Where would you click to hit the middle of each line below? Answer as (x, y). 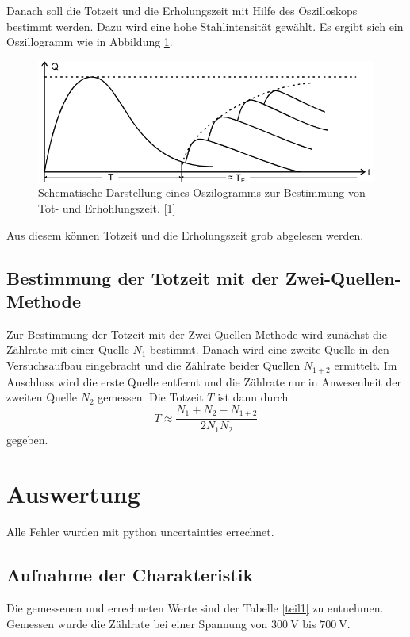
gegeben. (27, 439)
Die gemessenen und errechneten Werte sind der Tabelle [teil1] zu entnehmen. (195, 608)
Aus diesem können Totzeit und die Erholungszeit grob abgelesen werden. (185, 234)
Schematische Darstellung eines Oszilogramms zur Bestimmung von (202, 192)
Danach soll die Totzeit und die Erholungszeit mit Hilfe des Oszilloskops (182, 10)
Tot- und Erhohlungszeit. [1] (107, 208)
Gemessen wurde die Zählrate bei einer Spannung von (137, 623)
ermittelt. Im (366, 365)
